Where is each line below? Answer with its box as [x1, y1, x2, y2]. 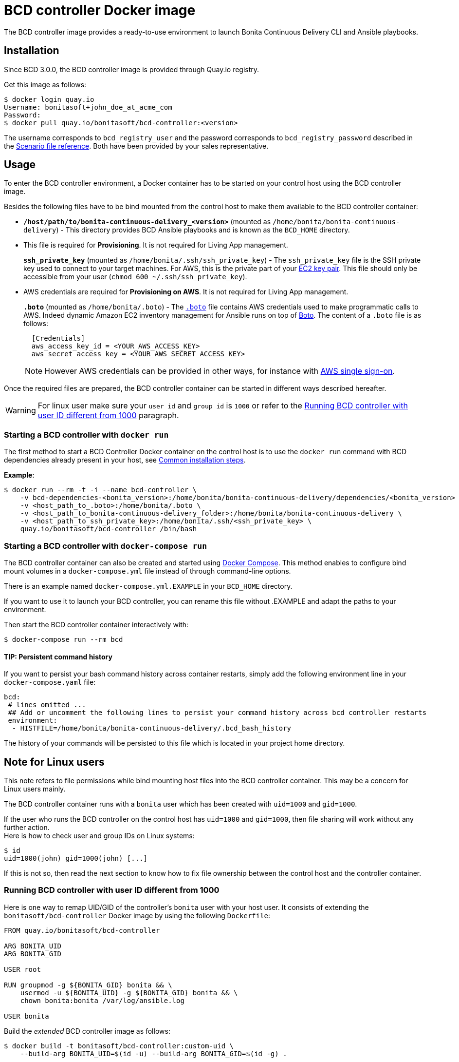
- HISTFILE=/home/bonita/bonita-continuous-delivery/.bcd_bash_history [12, 724, 292, 733]
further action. [4, 823, 50, 831]
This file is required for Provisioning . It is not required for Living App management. [23, 241, 288, 250]
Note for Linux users [4, 755, 105, 768]
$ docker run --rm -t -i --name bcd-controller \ [4, 486, 197, 494]
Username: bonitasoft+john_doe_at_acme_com [4, 103, 172, 111]
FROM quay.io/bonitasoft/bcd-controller [4, 926, 160, 934]
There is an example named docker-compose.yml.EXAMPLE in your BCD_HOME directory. [4, 581, 293, 590]
